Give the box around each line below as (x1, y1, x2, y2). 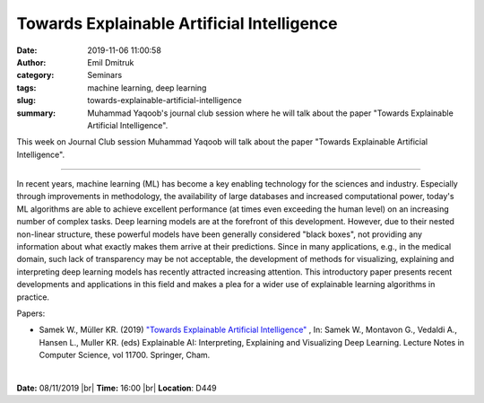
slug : (16, 95, 36, 106)
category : (16, 70, 55, 81)
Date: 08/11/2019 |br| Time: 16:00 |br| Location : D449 (16, 382, 217, 393)
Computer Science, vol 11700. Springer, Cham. (39, 350, 211, 361)
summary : (16, 108, 56, 118)
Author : (16, 57, 47, 67)
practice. (16, 292, 49, 302)
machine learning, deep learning (87, 82, 207, 93)
